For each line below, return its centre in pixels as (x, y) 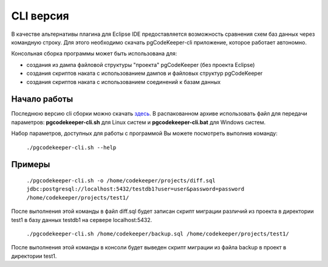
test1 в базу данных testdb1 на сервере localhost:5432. (82, 220)
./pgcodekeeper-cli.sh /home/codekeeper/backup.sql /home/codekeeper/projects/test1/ (158, 234)
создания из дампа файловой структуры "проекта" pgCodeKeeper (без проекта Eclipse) (141, 64)
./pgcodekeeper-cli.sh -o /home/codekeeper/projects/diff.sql (121, 180)
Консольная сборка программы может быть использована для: (94, 54)
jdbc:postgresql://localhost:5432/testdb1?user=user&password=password (135, 189)
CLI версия (40, 16)
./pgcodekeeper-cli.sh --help (71, 147)
